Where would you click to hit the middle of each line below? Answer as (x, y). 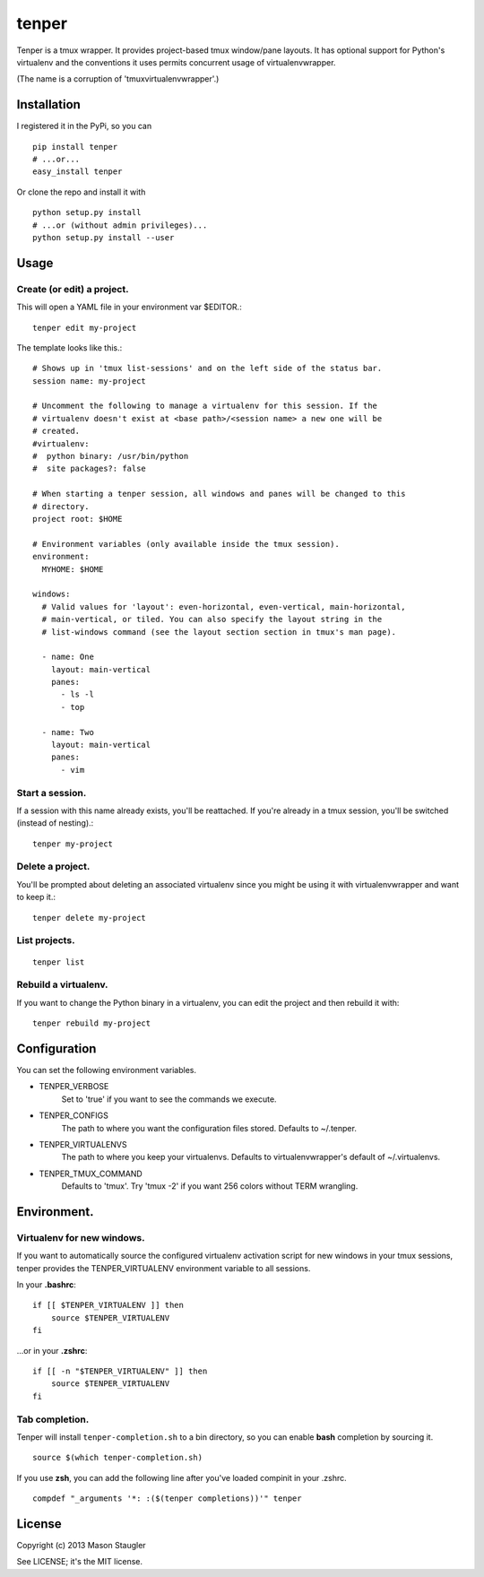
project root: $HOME (78, 519)
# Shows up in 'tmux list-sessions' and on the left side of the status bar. (207, 368)
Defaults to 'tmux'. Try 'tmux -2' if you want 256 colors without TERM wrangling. (210, 1186)
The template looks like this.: (69, 347)
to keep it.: (36, 897)
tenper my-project (73, 844)
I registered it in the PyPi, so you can (84, 126)
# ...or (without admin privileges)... (120, 225)
